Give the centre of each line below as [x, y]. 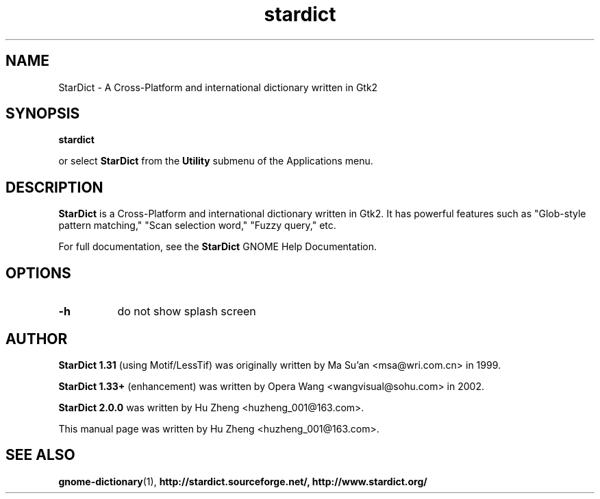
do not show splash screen [187, 312]
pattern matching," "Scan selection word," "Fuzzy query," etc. [197, 226]
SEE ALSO [40, 455]
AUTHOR [37, 339]
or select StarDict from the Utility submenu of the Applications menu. [216, 161]
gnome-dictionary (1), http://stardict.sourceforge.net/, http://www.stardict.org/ [243, 481]
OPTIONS [38, 273]
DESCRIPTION [54, 187]
